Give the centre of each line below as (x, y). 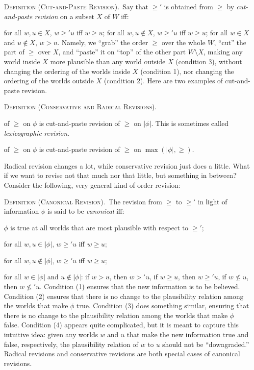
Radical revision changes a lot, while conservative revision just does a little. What (127, 165)
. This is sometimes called (190, 123)
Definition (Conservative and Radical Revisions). (80, 107)
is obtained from (189, 6)
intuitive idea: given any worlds (51, 334)
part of (14, 52)
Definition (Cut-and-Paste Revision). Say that (76, 6)
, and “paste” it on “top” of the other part (122, 52)
